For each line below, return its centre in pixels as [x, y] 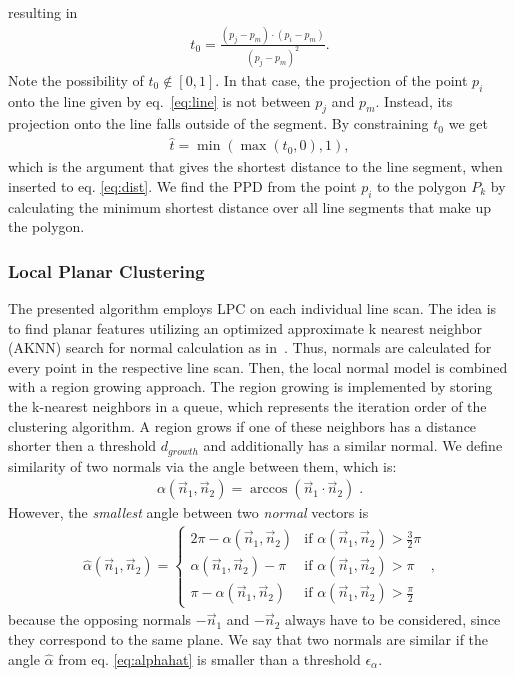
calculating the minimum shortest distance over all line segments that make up [250, 206]
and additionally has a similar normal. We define [353, 445]
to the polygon [422, 185]
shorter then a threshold [82, 445]
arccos [269, 489]
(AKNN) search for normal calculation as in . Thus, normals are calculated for [250, 347]
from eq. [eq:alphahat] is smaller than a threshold [209, 658]
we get [468, 123]
